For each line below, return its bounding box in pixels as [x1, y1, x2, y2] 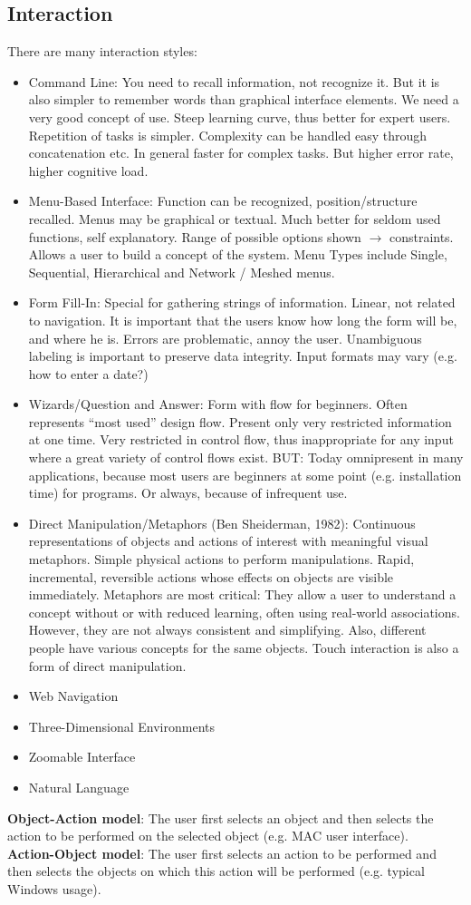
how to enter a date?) [28, 364, 149, 383]
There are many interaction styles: [7, 42, 197, 61]
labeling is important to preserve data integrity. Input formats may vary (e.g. [28, 346, 457, 365]
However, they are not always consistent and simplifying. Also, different [28, 620, 427, 639]
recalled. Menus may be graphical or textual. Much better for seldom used [28, 209, 441, 228]
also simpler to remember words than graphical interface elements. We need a [28, 90, 459, 109]
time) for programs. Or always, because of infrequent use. [28, 483, 348, 502]
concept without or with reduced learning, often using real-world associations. [28, 602, 460, 621]
